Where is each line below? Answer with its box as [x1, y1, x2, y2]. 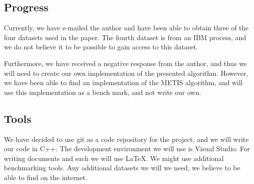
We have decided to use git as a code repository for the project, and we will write [4, 134, 249, 144]
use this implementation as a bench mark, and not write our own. [4, 87, 202, 97]
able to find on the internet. [4, 172, 88, 182]
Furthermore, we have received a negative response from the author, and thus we [4, 58, 247, 68]
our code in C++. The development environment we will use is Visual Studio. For [4, 143, 250, 154]
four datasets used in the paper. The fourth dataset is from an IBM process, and [4, 32, 247, 42]
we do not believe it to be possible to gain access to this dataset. [4, 42, 198, 52]
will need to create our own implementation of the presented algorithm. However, [4, 68, 248, 78]
